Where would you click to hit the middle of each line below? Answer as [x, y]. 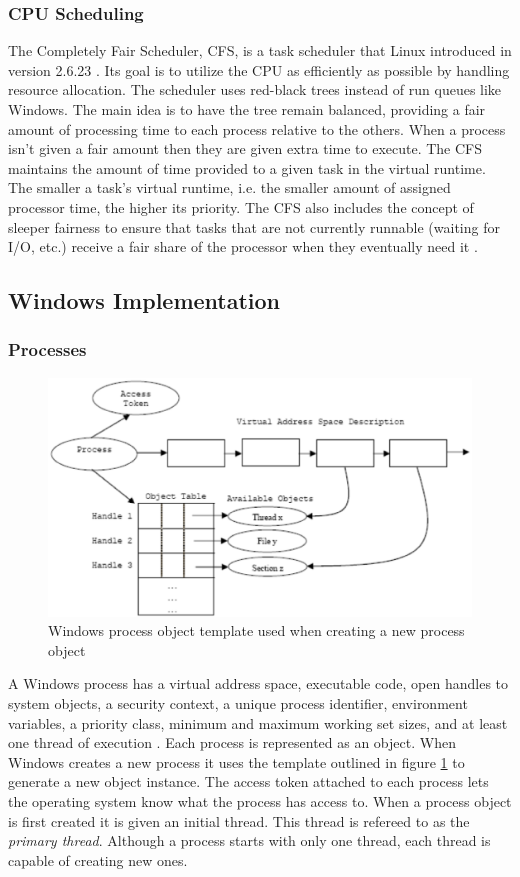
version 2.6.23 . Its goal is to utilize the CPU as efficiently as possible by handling [259, 69]
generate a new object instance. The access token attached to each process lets [248, 781]
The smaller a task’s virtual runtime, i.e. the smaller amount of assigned [229, 187]
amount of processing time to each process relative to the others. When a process [257, 128]
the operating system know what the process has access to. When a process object [260, 801]
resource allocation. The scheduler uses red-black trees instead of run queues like [255, 89]
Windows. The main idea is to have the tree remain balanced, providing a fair [247, 109]
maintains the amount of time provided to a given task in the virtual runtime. [247, 167]
